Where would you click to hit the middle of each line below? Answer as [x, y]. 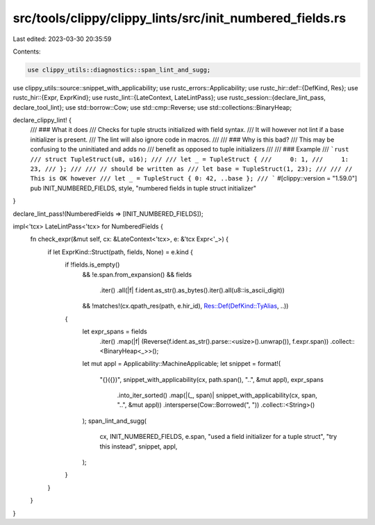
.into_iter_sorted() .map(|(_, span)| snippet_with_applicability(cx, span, [217, 395]
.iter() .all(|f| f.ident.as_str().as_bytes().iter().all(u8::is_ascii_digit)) [192, 290]
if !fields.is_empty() [92, 265]
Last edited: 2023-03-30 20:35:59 [62, 39]
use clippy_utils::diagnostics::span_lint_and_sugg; [119, 70]
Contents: [27, 51]
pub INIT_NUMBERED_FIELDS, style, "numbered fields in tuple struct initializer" [143, 188]
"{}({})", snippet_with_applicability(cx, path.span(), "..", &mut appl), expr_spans [212, 379]
